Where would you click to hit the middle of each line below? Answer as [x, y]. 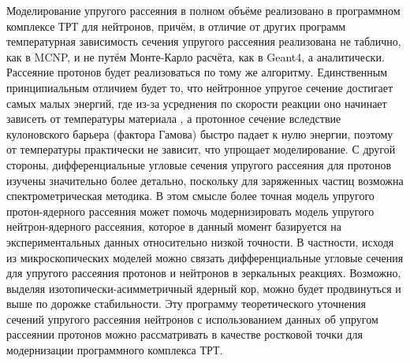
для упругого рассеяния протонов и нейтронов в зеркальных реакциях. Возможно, [204, 273]
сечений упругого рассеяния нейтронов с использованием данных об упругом [192, 319]
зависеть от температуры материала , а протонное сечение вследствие [174, 119]
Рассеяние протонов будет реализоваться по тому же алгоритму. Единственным [197, 72]
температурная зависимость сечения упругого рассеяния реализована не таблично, [204, 41]
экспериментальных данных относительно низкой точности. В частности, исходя [200, 241]
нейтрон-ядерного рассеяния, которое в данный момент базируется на [174, 226]
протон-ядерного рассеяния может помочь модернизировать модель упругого [190, 211]
